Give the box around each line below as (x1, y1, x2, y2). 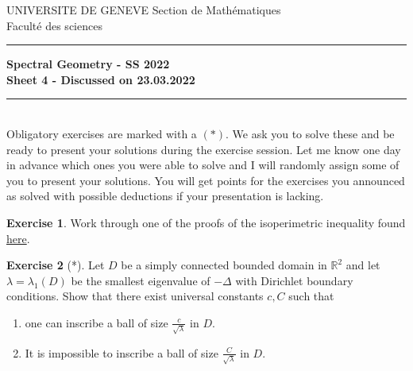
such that (288, 288, 334, 304)
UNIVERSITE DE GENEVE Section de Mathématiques (6, 2, 281, 17)
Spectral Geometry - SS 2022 (6, 56, 170, 72)
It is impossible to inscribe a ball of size (25, 344, 218, 361)
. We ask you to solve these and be (225, 125, 395, 141)
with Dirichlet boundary (235, 272, 353, 288)
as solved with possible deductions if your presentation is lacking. (6, 187, 324, 204)
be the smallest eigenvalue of (71, 272, 210, 288)
